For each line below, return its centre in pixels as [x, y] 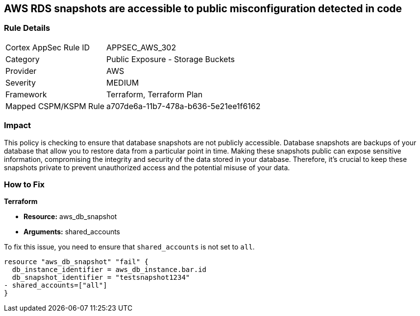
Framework [26, 94]
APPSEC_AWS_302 [141, 47]
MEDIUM [123, 82]
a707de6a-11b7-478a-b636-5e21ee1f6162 [184, 106]
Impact [18, 125]
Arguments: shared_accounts [72, 232]
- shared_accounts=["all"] [56, 285]
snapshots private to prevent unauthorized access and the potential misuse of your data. [147, 167]
